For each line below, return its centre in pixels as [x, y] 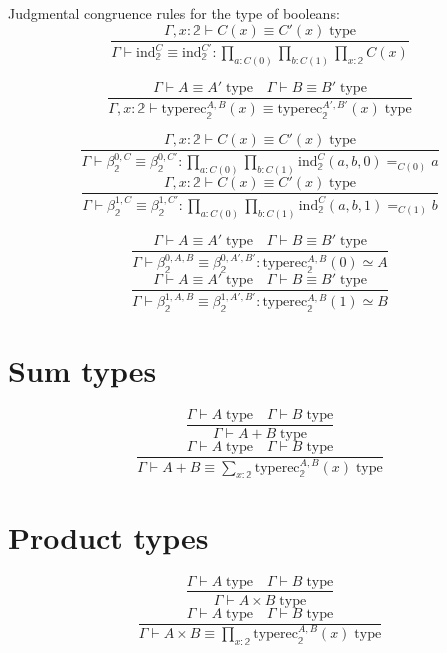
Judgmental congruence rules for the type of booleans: [174, 13]
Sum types [82, 370]
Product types [108, 536]
